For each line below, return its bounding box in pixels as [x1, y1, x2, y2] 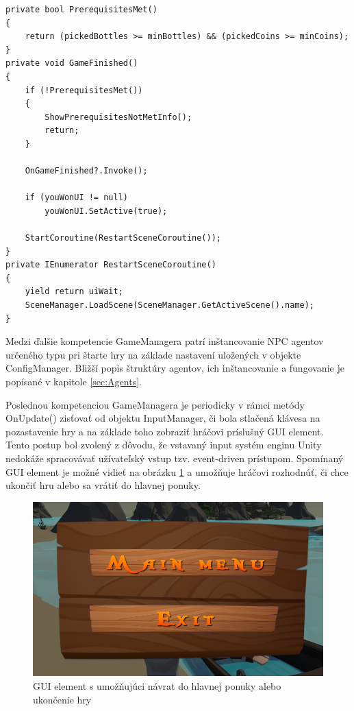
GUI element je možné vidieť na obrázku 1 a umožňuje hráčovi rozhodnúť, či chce [5, 464, 349, 479]
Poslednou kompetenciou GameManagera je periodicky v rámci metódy [5, 397, 305, 411]
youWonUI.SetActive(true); [45, 206, 168, 216]
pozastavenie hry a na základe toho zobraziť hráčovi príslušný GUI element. [5, 424, 324, 438]
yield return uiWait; [25, 287, 123, 297]
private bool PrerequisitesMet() [5, 5, 157, 14]
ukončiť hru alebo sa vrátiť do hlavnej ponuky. [5, 478, 201, 492]
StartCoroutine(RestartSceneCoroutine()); [25, 233, 221, 243]
